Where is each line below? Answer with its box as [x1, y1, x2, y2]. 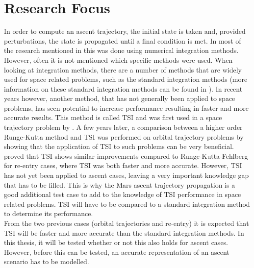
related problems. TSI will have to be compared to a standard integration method [4, 198, 250, 209]
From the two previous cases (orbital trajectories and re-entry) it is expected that [4, 218, 249, 228]
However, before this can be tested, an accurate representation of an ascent [4, 246, 229, 257]
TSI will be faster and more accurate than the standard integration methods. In [4, 227, 244, 238]
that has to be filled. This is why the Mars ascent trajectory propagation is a [4, 179, 235, 190]
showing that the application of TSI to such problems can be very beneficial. [4, 141, 234, 151]
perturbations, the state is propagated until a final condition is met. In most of [4, 35, 241, 46]
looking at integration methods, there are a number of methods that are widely [4, 64, 242, 74]
